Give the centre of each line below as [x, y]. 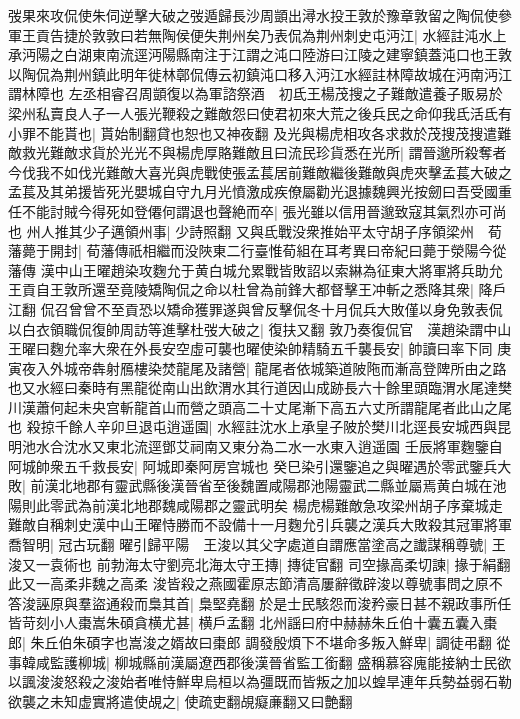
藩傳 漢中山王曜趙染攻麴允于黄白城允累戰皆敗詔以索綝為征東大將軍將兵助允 [255, 269]
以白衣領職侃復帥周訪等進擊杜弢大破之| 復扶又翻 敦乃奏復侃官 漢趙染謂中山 [260, 328]
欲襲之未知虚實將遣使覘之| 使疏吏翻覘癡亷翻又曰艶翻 [180, 700]
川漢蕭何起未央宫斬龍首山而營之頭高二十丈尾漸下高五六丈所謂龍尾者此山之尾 [260, 406]
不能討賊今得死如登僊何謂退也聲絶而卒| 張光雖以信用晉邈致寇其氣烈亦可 [257, 210]
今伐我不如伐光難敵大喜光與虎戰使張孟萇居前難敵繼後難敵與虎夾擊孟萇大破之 [260, 171]
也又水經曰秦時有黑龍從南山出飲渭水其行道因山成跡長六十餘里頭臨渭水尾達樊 [260, 387]
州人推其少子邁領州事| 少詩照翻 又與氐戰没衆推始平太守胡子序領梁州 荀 [264, 230]
